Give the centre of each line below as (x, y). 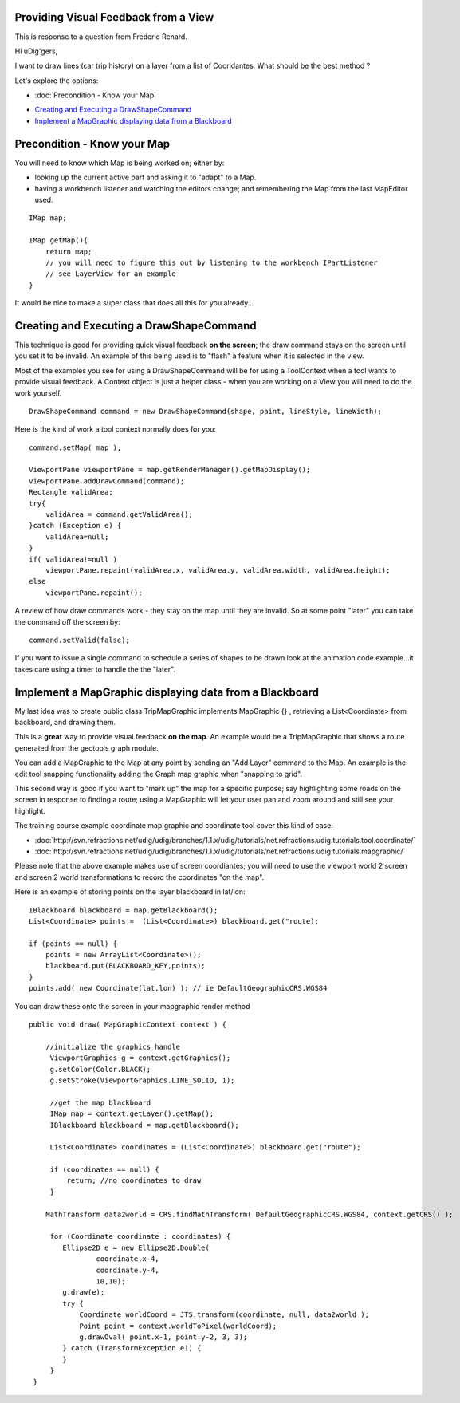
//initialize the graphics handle (113, 1046)
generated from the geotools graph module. (86, 748)
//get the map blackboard (100, 1102)
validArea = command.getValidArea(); (119, 515)
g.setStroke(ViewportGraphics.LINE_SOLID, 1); (142, 1080)
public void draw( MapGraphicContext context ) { (128, 1025)
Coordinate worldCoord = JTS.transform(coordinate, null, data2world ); (224, 1315)
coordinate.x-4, (128, 1259)
